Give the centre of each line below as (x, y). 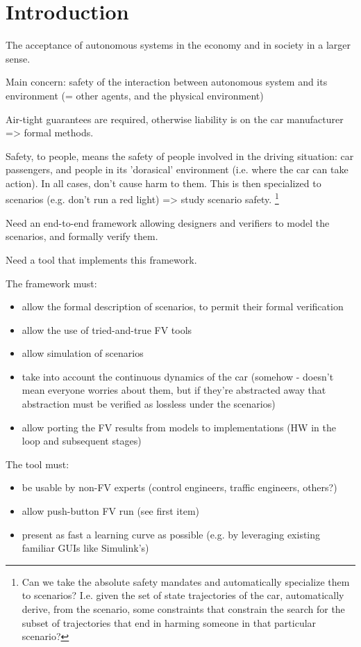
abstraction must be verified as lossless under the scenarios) (149, 404)
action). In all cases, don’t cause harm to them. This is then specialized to (163, 183)
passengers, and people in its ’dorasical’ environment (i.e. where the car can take (177, 169)
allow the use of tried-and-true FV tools (107, 329)
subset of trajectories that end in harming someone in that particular (169, 622)
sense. (18, 58)
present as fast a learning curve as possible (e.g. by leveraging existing (171, 534)
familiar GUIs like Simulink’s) (85, 548)
